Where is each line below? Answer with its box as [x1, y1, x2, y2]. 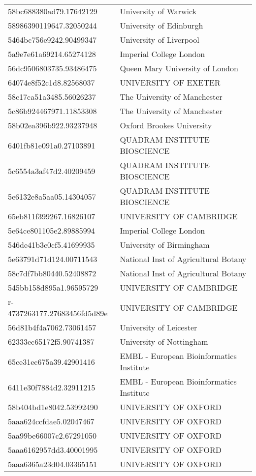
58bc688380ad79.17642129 [8, 5, 97, 17]
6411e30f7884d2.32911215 [8, 381, 96, 393]
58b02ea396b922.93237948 [8, 119, 97, 131]
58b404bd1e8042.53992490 [8, 401, 98, 413]
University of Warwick [120, 5, 197, 17]
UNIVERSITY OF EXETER [120, 77, 221, 88]
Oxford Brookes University [120, 119, 212, 131]
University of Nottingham [120, 336, 208, 347]
